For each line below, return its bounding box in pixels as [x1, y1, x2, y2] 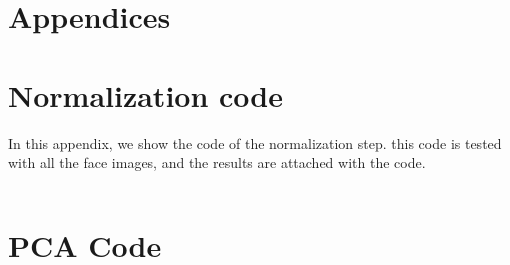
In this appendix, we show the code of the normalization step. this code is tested [8, 132, 502, 153]
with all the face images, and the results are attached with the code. [8, 152, 426, 173]
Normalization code [8, 74, 283, 115]
